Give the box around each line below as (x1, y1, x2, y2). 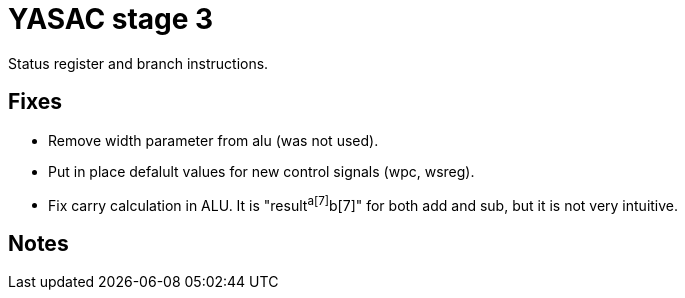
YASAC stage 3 (8, 2, 214, 36)
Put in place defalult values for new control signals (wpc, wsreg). (48, 162, 475, 180)
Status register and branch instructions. (8, 54, 269, 72)
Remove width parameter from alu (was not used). (48, 131, 379, 149)
